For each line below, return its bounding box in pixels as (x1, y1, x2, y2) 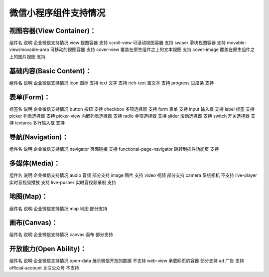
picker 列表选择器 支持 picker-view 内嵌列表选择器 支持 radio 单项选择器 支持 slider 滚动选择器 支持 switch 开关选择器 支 (9, 113, 256, 119)
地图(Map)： (9, 192, 48, 201)
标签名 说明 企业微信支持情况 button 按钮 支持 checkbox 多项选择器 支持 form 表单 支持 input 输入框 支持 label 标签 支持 (9, 106, 255, 112)
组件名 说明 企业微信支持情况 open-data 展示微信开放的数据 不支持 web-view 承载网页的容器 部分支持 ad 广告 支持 (9, 258, 244, 264)
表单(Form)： (9, 93, 51, 101)
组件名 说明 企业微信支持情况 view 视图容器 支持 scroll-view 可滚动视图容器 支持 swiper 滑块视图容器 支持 (9, 40, 226, 46)
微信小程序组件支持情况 (9, 7, 106, 18)
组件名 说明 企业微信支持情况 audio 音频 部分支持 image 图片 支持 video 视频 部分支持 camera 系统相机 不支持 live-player (9, 172, 258, 178)
